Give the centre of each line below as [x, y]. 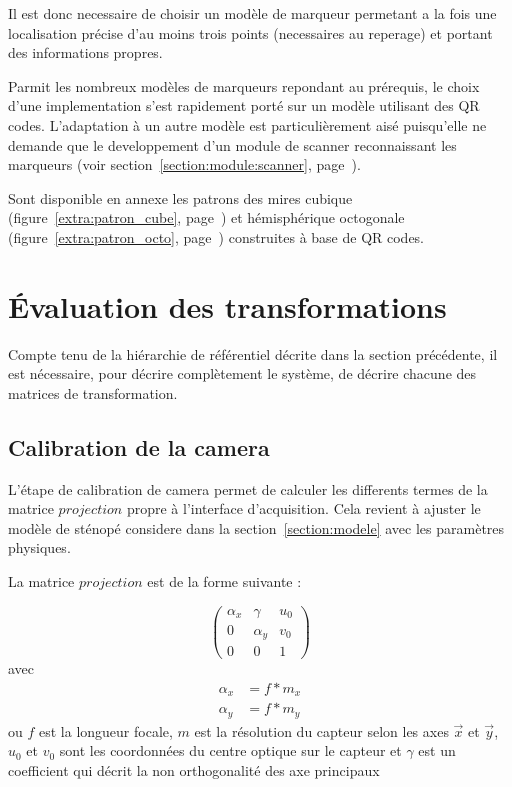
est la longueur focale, [105, 730]
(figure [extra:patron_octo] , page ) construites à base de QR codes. [216, 236]
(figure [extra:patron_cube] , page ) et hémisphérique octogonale [206, 217]
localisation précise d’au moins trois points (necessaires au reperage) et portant [250, 32]
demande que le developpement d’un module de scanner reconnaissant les [232, 144]
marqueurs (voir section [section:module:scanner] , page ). [184, 164]
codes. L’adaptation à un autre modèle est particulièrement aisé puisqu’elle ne [247, 124]
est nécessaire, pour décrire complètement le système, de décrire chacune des [242, 373]
